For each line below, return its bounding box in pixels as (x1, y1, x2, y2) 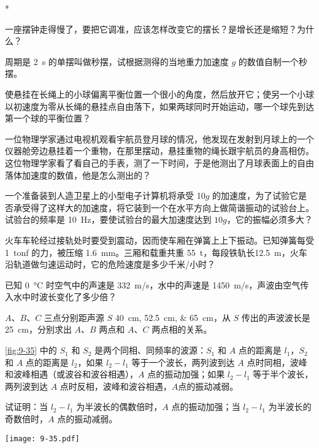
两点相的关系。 (152, 323, 212, 336)
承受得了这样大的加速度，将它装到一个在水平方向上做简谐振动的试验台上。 (13, 201, 314, 214)
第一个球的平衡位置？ (5, 112, 91, 125)
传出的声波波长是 (241, 311, 310, 323)
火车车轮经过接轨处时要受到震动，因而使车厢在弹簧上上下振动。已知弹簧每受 (5, 233, 314, 246)
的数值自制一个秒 (238, 55, 307, 68)
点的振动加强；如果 (147, 368, 225, 380)
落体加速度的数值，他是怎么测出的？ (5, 168, 151, 181)
